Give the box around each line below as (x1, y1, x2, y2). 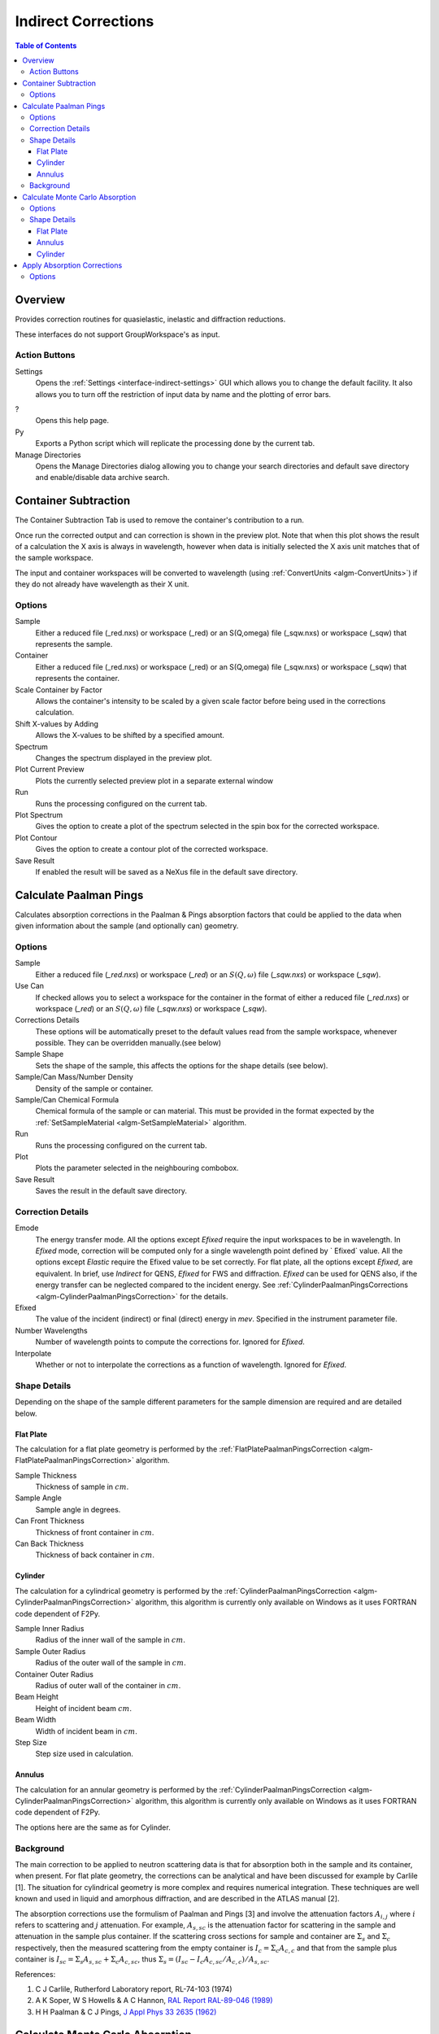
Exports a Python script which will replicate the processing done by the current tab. (35, 439, 315, 448)
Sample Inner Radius (15, 1623, 85, 1633)
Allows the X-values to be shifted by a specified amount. (35, 731, 225, 740)
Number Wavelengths (15, 1325, 89, 1335)
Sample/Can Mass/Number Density (15, 1072, 133, 1082)
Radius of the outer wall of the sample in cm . (35, 1658, 186, 1668)
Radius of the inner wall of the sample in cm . (35, 1635, 186, 1645)
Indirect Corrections (15, 12, 154, 30)
